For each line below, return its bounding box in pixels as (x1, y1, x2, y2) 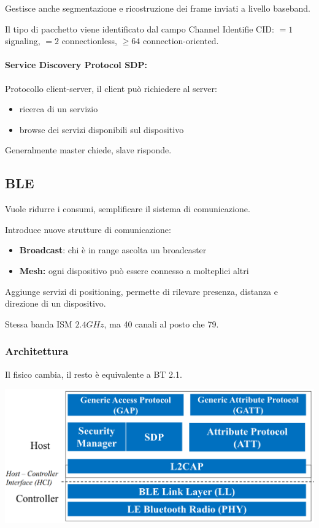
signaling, (5, 34, 40, 47)
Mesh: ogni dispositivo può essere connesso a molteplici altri (19, 264, 249, 277)
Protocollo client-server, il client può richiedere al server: (5, 82, 217, 94)
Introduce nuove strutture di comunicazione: (5, 223, 171, 235)
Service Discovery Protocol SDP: (5, 58, 147, 71)
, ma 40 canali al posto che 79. (104, 317, 219, 330)
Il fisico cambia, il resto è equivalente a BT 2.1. (5, 367, 182, 380)
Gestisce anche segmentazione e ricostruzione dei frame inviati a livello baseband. (5, 2, 310, 14)
